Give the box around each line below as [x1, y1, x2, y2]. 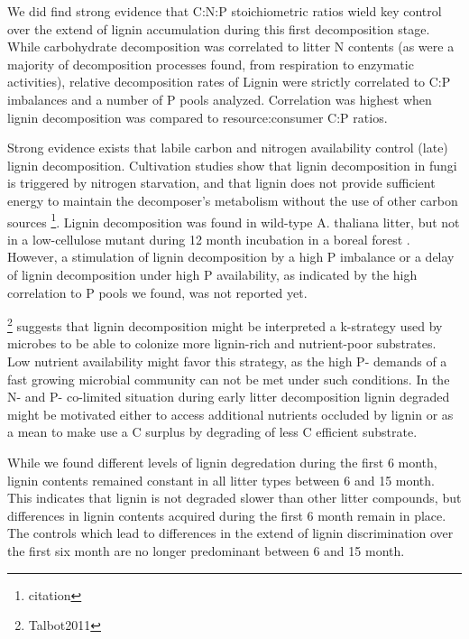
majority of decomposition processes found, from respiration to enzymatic [7, 54, 414, 73]
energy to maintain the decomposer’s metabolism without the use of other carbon [7, 190, 458, 209]
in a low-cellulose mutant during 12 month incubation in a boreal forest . [7, 229, 410, 248]
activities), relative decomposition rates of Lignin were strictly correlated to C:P [7, 72, 451, 91]
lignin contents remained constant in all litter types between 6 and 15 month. [7, 470, 435, 489]
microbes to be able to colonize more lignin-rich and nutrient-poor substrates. [7, 334, 437, 353]
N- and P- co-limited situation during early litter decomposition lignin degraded [7, 387, 450, 406]
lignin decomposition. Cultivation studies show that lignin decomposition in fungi [7, 155, 457, 174]
